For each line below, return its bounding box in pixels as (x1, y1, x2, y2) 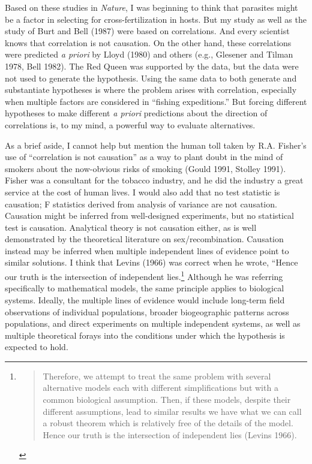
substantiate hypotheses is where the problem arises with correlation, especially (5, 83, 297, 96)
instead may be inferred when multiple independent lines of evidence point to (5, 244, 289, 257)
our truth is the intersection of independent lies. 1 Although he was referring (5, 269, 283, 282)
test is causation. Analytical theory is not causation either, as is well (5, 221, 257, 233)
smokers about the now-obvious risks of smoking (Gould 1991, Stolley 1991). (5, 162, 286, 174)
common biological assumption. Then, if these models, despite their (43, 393, 291, 406)
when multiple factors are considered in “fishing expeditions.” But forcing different (5, 95, 307, 107)
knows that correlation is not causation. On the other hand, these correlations (5, 36, 292, 49)
